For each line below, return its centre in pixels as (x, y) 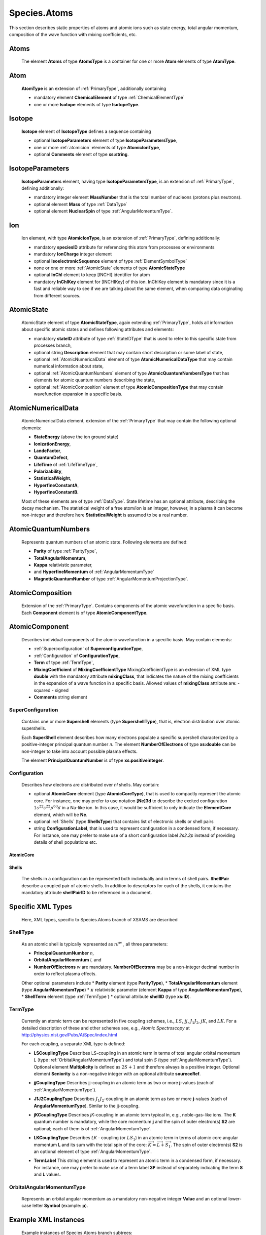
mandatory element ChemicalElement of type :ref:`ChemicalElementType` (109, 98)
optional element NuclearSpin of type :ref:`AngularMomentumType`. (103, 211)
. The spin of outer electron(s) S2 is (207, 1145)
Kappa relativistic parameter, (63, 565)
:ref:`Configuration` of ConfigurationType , (77, 656)
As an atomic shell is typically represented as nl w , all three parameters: (95, 944)
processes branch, (53, 345)
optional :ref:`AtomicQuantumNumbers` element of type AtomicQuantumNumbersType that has (132, 373)
